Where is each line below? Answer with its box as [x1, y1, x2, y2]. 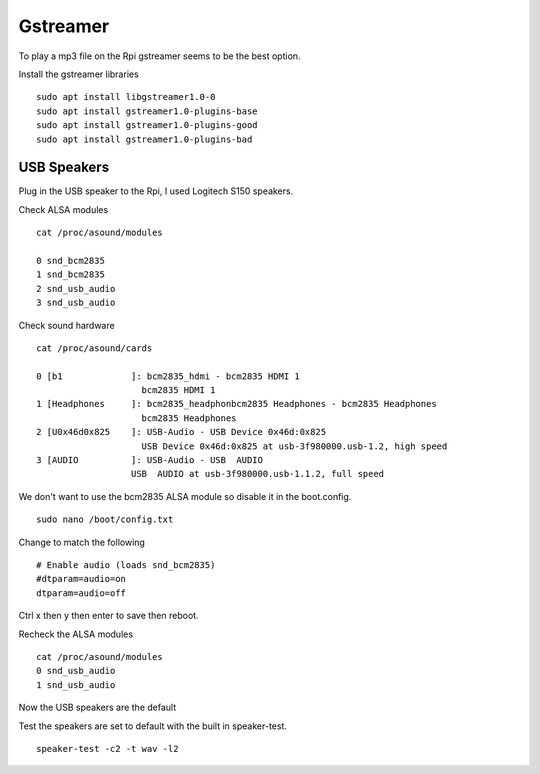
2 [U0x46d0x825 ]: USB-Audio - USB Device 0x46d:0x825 [36, 426, 327, 438]
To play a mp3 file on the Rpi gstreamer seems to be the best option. [18, 50, 301, 62]
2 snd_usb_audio [36, 283, 116, 294]
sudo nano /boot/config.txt [36, 514, 174, 525]
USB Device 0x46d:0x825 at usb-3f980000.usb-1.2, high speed [141, 440, 448, 452]
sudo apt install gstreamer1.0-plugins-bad [36, 133, 253, 145]
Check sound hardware [18, 319, 115, 331]
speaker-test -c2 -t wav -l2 [36, 743, 179, 754]
